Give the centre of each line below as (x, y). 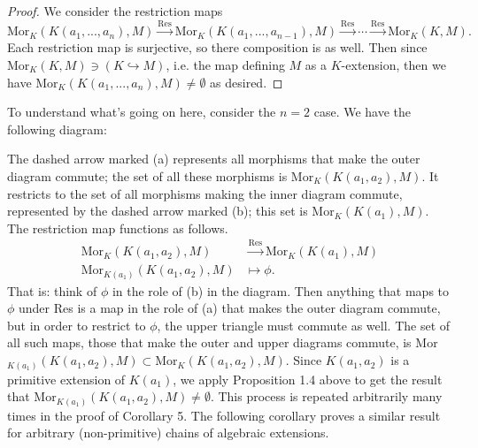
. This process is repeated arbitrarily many (326, 396)
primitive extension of (66, 379)
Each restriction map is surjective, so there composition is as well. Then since (217, 47)
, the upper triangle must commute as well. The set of (304, 325)
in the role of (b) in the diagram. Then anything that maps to (281, 290)
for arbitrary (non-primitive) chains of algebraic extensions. (168, 433)
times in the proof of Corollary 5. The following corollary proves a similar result (224, 415)
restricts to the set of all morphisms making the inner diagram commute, (205, 193)
